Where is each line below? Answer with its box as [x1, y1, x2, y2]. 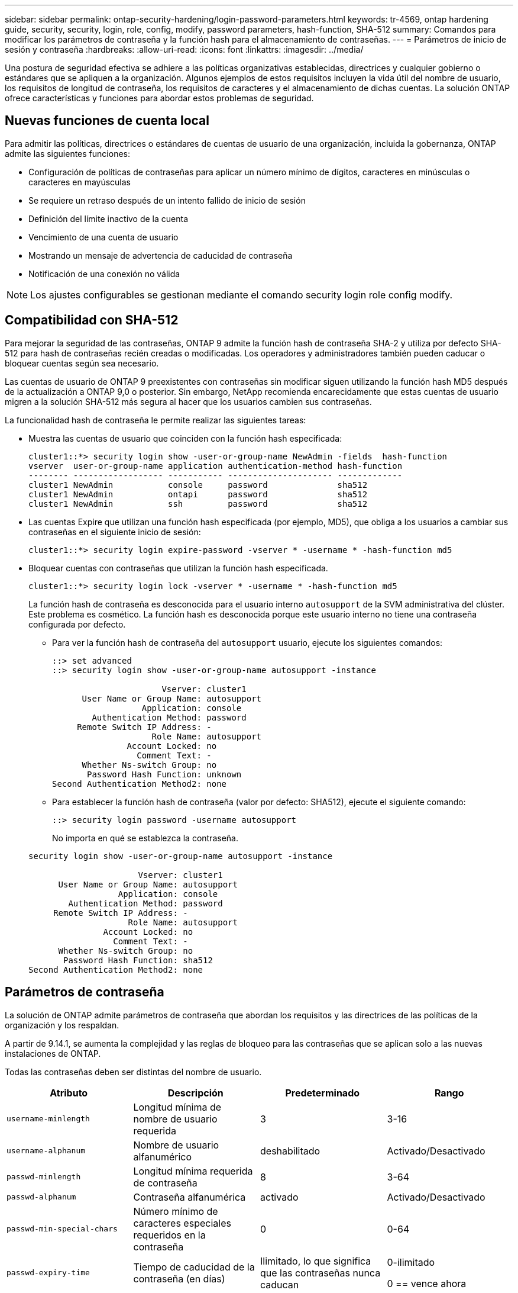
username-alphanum [7, 1146, 86, 1156]
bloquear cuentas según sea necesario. [5, 358, 159, 368]
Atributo [50, 1086, 88, 1099]
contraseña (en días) [133, 1272, 225, 1285]
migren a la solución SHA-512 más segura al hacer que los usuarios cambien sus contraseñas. [5, 396, 372, 407]
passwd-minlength [7, 1172, 81, 1182]
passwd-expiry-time [7, 1268, 90, 1278]
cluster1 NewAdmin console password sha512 [28, 480, 368, 490]
